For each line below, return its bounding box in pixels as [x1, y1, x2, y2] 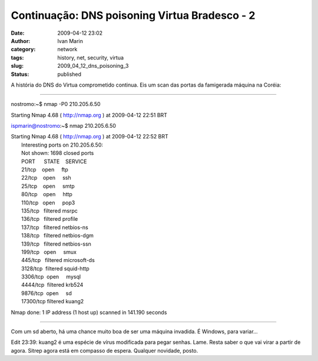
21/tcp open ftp [21, 166, 68, 173]
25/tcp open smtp [21, 183, 75, 190]
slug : [11, 62, 24, 69]
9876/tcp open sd [21, 289, 72, 297]
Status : [11, 71, 29, 78]
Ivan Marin [57, 37, 84, 44]
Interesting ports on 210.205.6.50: [21, 141, 103, 148]
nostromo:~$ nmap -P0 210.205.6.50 [11, 101, 101, 108]
